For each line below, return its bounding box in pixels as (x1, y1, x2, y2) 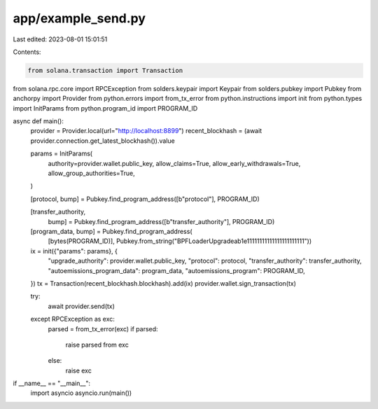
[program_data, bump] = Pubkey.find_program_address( (30, 227, 192, 235)
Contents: (13, 48, 41, 56)
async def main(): (13, 117, 64, 125)
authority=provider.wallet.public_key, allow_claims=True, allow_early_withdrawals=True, (48, 159, 301, 167)
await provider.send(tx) (48, 302, 115, 310)
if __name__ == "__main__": (13, 379, 91, 388)
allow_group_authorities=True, (48, 169, 136, 178)
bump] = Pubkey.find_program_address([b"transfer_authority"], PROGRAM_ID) (48, 217, 275, 226)
